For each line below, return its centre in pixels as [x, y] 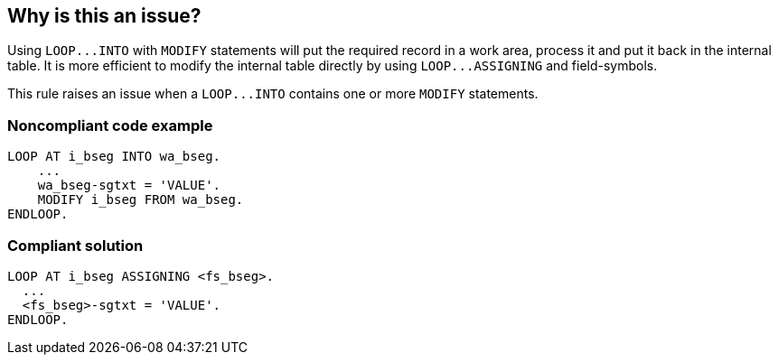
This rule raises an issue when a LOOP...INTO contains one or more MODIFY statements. [273, 94]
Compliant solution [75, 245]
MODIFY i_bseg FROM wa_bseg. [141, 200]
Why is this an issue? [104, 16]
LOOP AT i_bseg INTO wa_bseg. [114, 157]
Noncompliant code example [110, 125]
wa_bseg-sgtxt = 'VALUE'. [129, 186]
